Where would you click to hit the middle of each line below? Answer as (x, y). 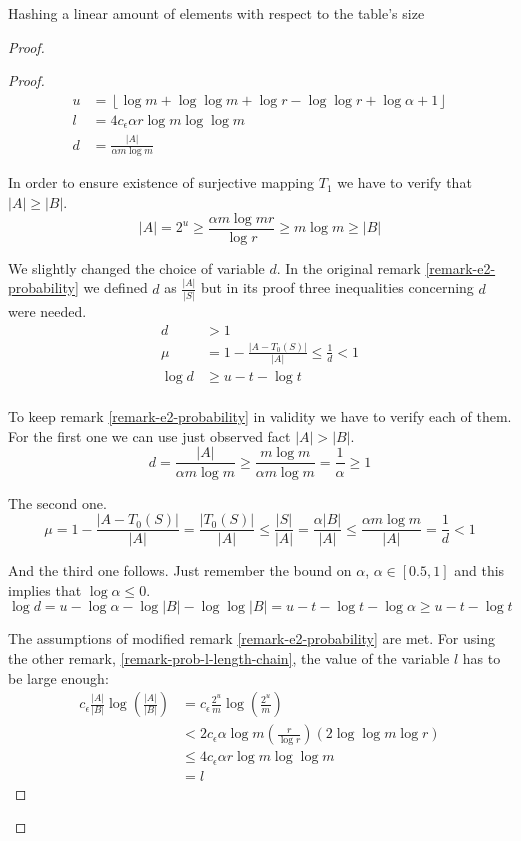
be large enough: (58, 677)
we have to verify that (404, 182)
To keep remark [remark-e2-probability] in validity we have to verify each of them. (260, 416)
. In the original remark (348, 267)
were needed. (47, 310)
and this (479, 570)
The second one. (57, 502)
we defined (115, 287)
